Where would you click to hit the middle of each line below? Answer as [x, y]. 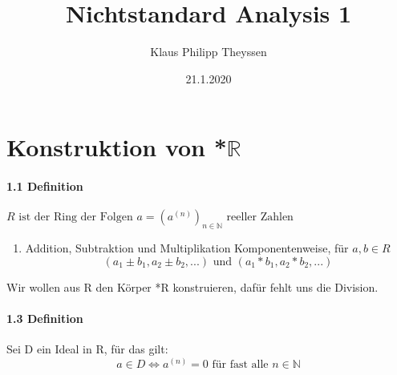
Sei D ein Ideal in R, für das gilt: [87, 349]
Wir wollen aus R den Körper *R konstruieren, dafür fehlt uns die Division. [192, 286]
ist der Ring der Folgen [76, 218]
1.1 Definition [45, 186]
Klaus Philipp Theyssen [209, 52]
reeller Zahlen [260, 218]
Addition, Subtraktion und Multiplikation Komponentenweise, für [187, 248]
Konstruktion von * [117, 147]
